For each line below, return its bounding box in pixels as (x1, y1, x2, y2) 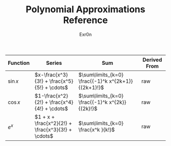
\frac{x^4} (49, 99, 74, 106)
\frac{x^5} (49, 78, 74, 85)
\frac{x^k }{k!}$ (78, 126, 115, 133)
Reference (63, 14, 108, 26)
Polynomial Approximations (25, 4, 146, 15)
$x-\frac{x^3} (35, 71, 68, 78)
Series (46, 59, 62, 66)
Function (8, 59, 30, 66)
